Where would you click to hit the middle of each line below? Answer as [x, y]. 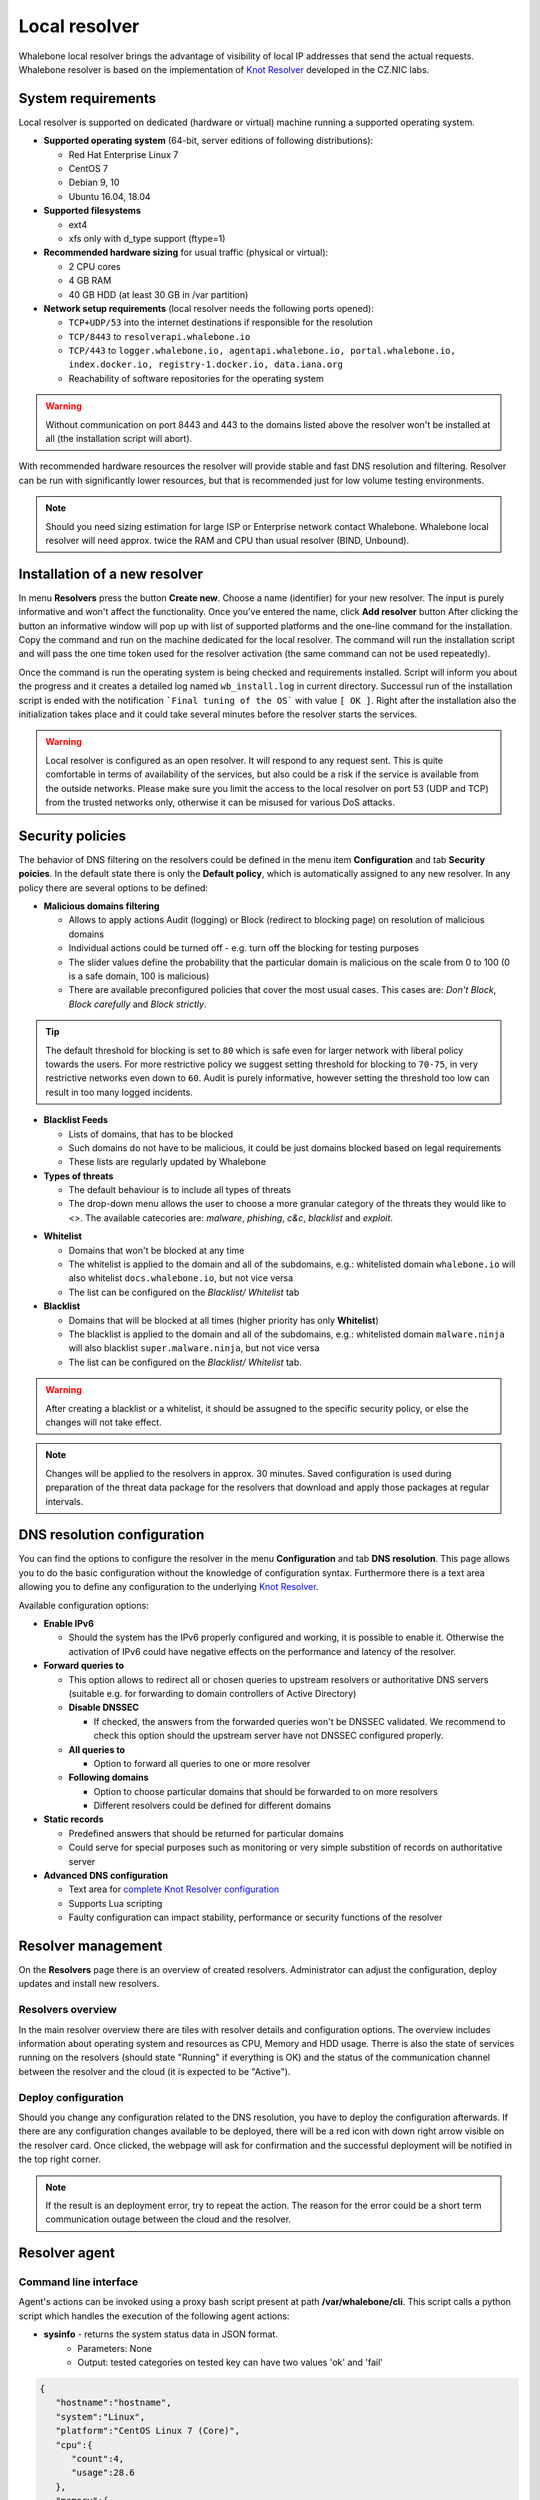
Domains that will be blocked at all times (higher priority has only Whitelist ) [223, 1320]
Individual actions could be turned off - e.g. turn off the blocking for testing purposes [244, 948]
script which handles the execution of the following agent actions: [154, 2316]
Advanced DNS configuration [106, 1876]
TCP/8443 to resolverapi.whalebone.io [159, 336]
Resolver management [90, 1946]
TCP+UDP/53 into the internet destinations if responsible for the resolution [221, 322]
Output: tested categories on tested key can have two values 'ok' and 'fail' [230, 2362]
